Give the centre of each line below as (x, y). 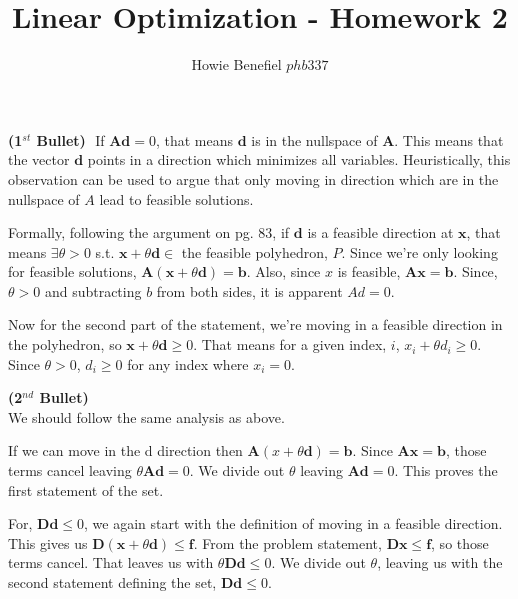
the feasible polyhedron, (254, 251)
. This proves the (446, 470)
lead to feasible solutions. (176, 198)
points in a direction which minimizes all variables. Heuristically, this (299, 159)
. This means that (449, 139)
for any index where (188, 363)
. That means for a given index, (290, 344)
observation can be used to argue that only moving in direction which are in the (253, 178)
